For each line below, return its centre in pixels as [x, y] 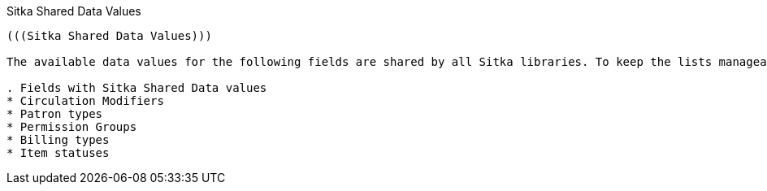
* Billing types [58, 140]
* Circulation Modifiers [85, 101]
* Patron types [55, 114]
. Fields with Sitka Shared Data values [137, 88]
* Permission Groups [72, 127]
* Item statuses [58, 153]
